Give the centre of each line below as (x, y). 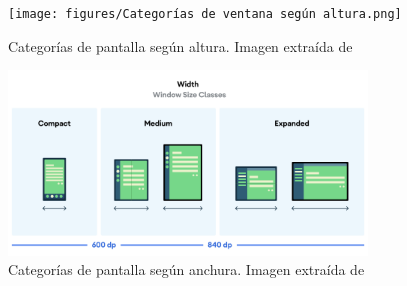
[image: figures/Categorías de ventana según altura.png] (205, 14)
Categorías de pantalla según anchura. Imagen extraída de (186, 269)
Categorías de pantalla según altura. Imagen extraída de (180, 45)
